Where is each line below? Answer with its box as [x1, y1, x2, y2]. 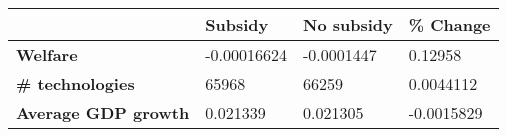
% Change [408, 13, 491, 36]
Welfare [16, 43, 78, 66]
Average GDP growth [16, 101, 190, 124]
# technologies [16, 72, 135, 95]
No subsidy [302, 13, 393, 36]
